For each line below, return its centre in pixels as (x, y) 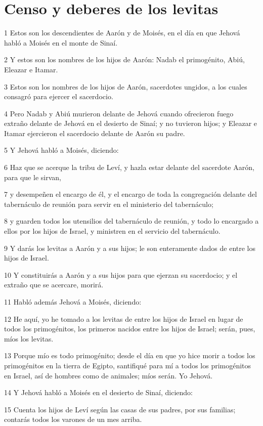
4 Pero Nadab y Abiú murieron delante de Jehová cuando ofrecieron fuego (119, 113)
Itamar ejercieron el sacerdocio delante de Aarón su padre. (95, 133)
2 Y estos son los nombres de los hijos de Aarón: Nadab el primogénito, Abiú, (124, 59)
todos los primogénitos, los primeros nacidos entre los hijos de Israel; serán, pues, (130, 329)
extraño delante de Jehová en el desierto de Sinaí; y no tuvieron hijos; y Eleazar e (131, 123)
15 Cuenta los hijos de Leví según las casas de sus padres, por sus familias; (120, 409)
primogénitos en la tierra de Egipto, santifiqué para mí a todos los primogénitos (128, 365)
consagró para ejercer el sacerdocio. (59, 96)
